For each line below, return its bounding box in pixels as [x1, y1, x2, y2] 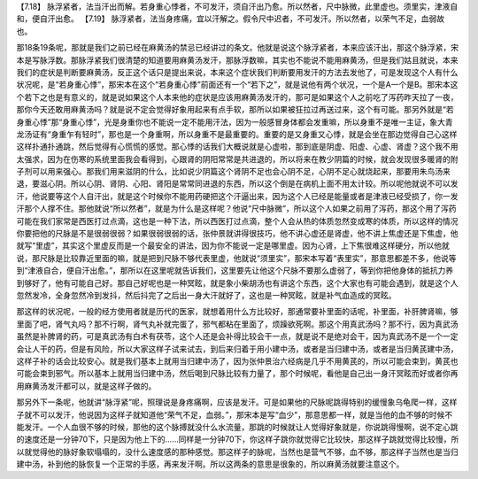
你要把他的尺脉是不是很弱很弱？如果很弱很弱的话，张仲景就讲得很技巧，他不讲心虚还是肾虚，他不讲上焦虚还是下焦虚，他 [16, 228, 459, 239]
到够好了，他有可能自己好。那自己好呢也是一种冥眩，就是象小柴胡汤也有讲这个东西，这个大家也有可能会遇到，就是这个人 [16, 277, 459, 288]
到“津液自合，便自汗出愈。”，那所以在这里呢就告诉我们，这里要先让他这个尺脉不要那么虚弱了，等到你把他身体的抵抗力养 [16, 266, 454, 276]
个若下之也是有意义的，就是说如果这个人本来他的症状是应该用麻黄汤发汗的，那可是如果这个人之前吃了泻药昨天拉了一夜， [16, 91, 459, 102]
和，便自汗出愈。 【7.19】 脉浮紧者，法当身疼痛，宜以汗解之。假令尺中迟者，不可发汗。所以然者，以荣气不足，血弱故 [16, 13, 445, 24]
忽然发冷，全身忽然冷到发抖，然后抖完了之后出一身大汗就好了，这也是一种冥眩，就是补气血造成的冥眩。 [16, 290, 397, 300]
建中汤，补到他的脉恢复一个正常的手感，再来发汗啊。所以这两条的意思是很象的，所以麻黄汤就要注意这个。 [16, 459, 405, 469]
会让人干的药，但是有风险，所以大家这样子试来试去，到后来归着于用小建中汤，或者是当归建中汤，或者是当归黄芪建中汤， [16, 344, 459, 354]
